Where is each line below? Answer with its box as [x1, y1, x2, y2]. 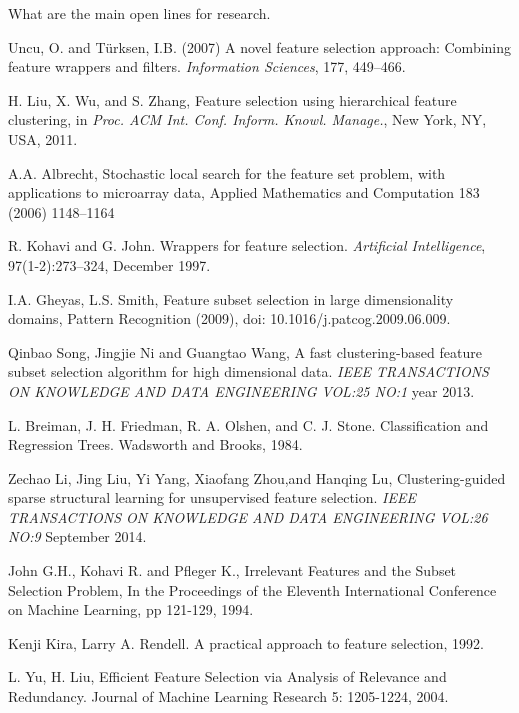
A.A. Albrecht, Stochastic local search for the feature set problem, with [8, 162, 446, 183]
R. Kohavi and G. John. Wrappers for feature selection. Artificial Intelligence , [8, 235, 486, 256]
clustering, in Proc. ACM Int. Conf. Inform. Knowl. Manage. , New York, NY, [8, 109, 487, 130]
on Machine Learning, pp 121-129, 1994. [8, 599, 254, 620]
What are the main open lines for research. [8, 3, 271, 23]
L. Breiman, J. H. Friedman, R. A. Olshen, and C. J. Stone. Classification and [8, 414, 489, 435]
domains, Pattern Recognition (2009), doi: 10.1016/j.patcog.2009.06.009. [8, 308, 451, 329]
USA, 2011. [8, 128, 78, 149]
